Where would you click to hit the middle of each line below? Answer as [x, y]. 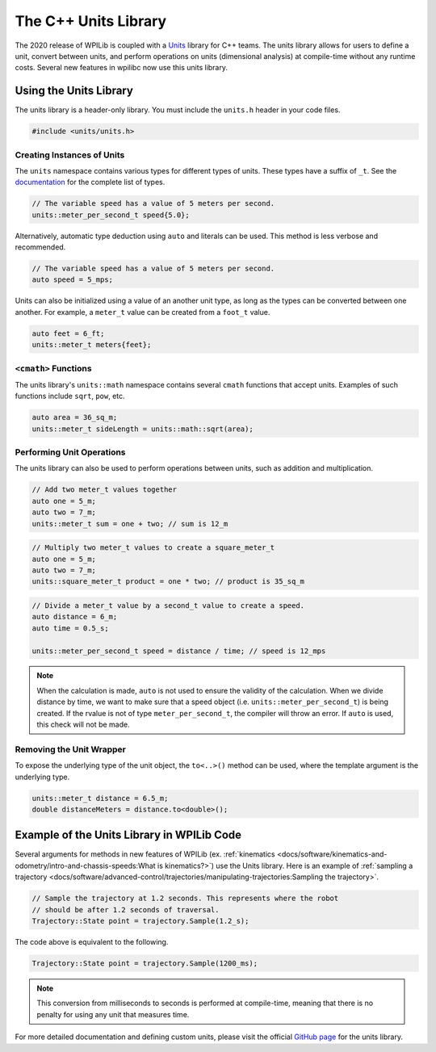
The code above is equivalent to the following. [92, 941]
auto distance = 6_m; [75, 617]
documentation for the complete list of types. [90, 182]
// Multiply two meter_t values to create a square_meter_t [153, 548]
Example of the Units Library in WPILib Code [128, 835]
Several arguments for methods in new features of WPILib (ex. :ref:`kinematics [145, 854]
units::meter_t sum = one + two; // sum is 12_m [130, 524]
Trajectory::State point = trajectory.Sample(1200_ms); [145, 963]
